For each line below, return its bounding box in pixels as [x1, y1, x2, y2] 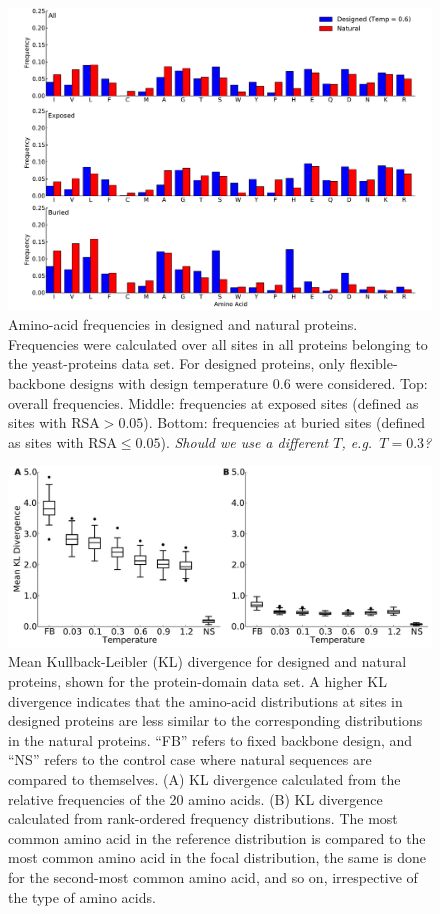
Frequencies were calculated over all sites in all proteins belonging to [8, 333, 428, 354]
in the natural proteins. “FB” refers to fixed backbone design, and [8, 729, 413, 750]
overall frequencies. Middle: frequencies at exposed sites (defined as [8, 392, 419, 413]
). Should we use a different [160, 431, 329, 452]
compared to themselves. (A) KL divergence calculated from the [8, 768, 401, 789]
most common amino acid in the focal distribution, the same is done [8, 847, 426, 868]
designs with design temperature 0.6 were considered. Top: [69, 373, 428, 394]
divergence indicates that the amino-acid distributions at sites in [8, 690, 403, 711]
